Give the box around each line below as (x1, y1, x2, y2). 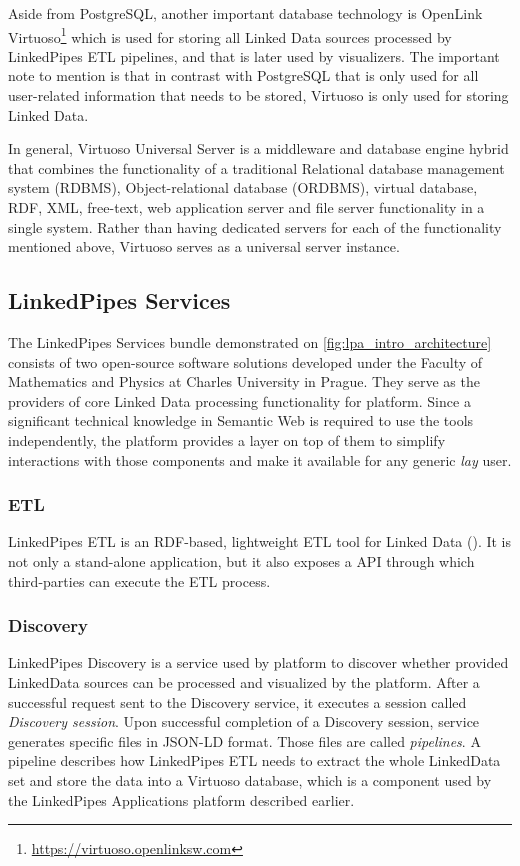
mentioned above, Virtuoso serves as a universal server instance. (8, 236, 400, 257)
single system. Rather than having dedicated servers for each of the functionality (8, 216, 502, 237)
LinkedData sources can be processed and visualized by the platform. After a (8, 671, 480, 692)
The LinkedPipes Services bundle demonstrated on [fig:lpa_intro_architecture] (8, 331, 492, 352)
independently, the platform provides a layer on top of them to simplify (8, 429, 446, 450)
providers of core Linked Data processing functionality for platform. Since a (8, 390, 471, 411)
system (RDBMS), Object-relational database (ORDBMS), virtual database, (8, 177, 478, 198)
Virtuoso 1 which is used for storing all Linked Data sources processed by (8, 23, 452, 47)
